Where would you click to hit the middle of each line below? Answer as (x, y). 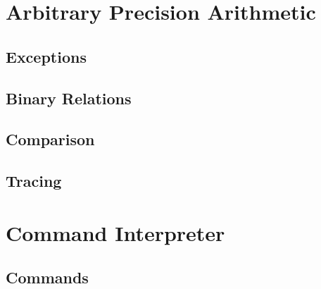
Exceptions (46, 56)
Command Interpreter (115, 232)
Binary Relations (69, 98)
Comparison (50, 139)
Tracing (34, 181)
